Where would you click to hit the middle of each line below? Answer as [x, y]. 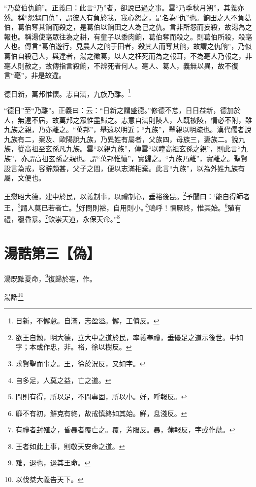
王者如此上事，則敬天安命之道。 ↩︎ [70, 446]
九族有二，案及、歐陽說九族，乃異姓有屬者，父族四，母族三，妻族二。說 [121, 139]
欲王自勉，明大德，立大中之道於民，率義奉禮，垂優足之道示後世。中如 [129, 337]
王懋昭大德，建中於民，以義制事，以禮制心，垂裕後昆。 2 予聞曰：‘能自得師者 [127, 195]
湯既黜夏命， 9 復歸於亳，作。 [50, 278]
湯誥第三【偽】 [52, 253]
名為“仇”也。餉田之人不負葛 [207, 17]
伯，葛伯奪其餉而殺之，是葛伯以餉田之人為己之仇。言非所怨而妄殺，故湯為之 [128, 27]
